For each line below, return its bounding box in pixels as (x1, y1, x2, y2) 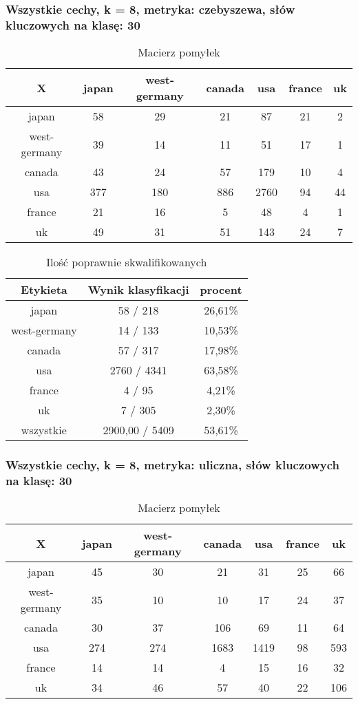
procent (200, 281, 242, 298)
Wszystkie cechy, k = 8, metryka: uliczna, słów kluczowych (6, 456, 340, 473)
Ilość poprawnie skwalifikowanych (46, 254, 207, 270)
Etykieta (20, 281, 67, 298)
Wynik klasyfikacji (87, 281, 189, 298)
